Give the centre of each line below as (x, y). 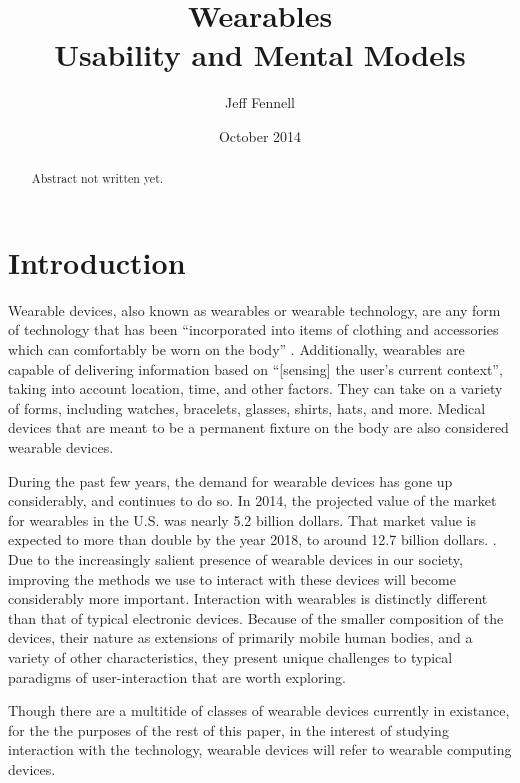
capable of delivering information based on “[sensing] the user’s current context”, (255, 368)
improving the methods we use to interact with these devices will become (232, 578)
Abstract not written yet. (97, 178)
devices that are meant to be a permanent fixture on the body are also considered (258, 427)
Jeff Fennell (260, 102)
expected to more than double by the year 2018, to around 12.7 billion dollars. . (252, 539)
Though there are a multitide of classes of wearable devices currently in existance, (259, 710)
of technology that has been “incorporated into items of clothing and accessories (253, 329)
